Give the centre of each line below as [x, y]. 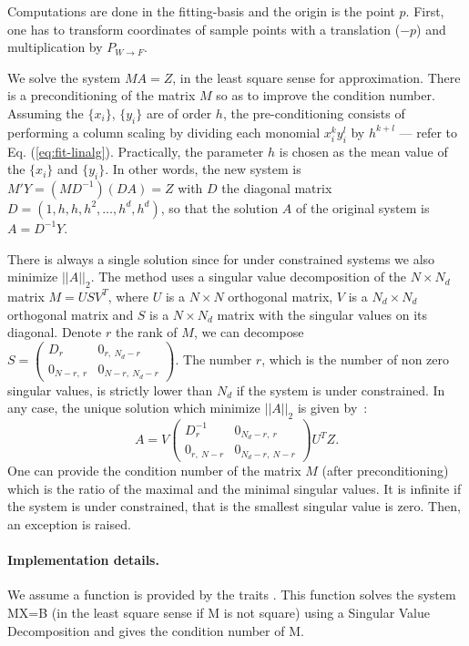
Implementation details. [83, 560]
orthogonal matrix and [71, 314]
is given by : [332, 408]
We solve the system [64, 77]
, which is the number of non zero [355, 359]
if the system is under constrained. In [341, 390]
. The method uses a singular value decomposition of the [249, 277]
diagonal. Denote [55, 332]
